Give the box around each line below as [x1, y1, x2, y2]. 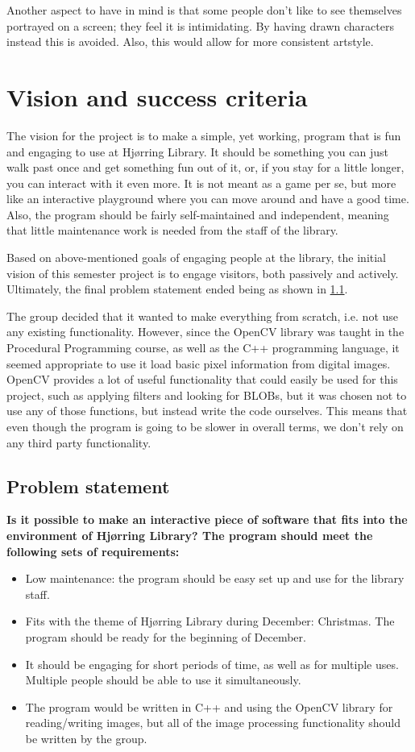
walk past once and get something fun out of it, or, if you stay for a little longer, [6, 159, 405, 176]
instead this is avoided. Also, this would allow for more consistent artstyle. [6, 33, 374, 50]
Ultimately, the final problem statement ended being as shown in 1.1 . [6, 280, 348, 297]
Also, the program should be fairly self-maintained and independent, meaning [6, 206, 389, 222]
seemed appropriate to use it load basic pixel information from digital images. [6, 355, 391, 372]
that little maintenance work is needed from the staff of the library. [6, 222, 338, 239]
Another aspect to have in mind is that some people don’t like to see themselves [6, 2, 402, 18]
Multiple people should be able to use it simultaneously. [25, 671, 301, 688]
